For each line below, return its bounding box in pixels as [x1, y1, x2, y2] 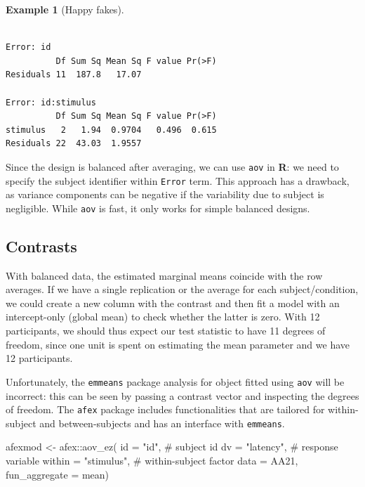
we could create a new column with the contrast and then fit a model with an [6, 295, 340, 310]
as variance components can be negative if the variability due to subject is [6, 187, 324, 202]
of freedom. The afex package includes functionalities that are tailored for [6, 402, 325, 417]
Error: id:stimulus [6, 97, 96, 108]
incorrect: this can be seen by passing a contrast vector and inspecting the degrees [6, 388, 359, 403]
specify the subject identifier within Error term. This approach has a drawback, [6, 173, 350, 188]
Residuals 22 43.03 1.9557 [6, 138, 142, 149]
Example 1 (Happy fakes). [6, 2, 124, 16]
